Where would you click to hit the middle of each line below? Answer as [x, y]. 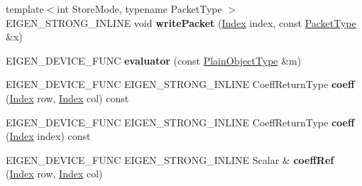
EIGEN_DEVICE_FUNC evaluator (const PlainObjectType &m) [154, 60]
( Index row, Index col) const [67, 98]
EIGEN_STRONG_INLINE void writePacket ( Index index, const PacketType [181, 22]
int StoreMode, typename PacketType [139, 9]
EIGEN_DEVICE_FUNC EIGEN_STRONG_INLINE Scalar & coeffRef [170, 159]
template [25, 9]
